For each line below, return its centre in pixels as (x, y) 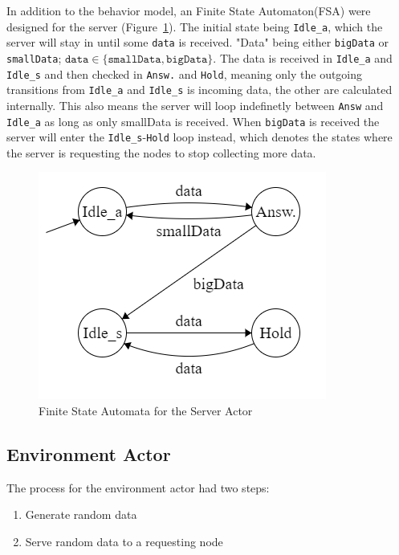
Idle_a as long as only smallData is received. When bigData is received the (193, 121)
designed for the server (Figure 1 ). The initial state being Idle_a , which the (195, 26)
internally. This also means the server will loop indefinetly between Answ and (195, 105)
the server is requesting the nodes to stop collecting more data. (161, 152)
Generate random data (81, 514)
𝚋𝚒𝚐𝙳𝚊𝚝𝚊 (187, 59)
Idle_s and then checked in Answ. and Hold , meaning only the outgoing (185, 73)
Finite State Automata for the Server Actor (146, 411)
